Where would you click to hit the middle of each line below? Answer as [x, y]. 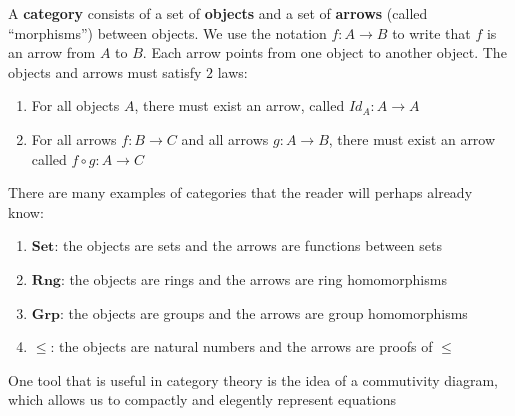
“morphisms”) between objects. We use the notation [167, 32]
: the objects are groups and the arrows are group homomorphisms [264, 312]
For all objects [75, 105]
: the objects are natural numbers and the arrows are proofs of [241, 346]
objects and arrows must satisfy [105, 71]
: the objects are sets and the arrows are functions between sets [248, 245]
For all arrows [74, 138]
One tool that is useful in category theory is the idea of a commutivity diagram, [253, 379]
